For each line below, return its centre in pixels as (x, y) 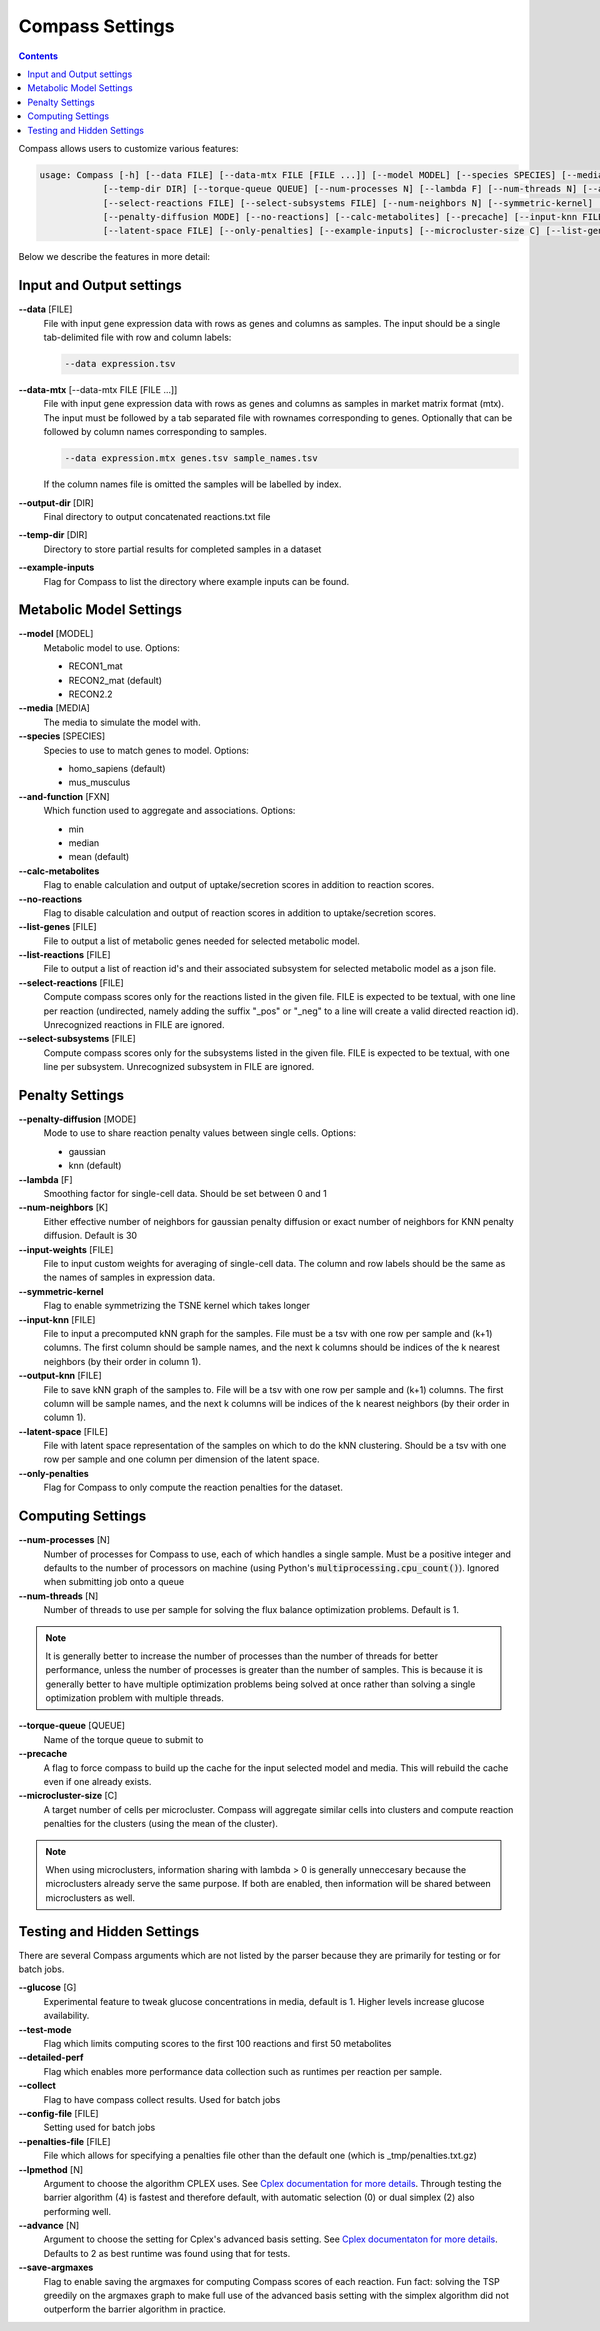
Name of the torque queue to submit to (123, 1739)
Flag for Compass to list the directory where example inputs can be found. (196, 581)
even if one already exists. (97, 1782)
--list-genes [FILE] (57, 927)
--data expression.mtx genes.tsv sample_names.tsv (191, 458)
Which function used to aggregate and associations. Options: (169, 811)
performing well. (77, 2211)
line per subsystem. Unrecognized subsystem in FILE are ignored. (179, 1067)
